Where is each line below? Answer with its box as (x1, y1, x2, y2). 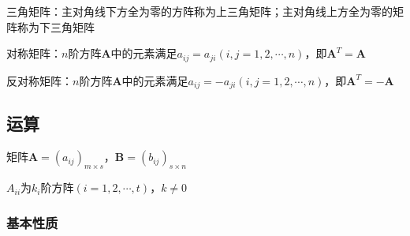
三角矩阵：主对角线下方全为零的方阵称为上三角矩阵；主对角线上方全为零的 (6, 3, 393, 19)
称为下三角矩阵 (17, 18, 95, 35)
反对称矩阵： (6, 72, 73, 88)
